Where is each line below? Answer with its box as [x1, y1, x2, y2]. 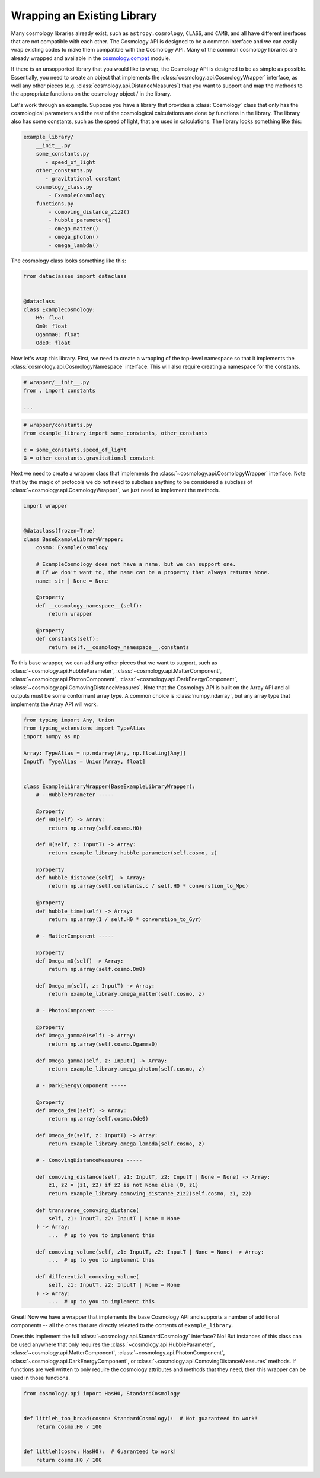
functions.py [36, 200, 74, 207]
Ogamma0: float [36, 331, 80, 338]
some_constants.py [36, 150, 89, 157]
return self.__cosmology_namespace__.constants [48, 644, 190, 650]
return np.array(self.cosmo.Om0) [48, 966, 146, 973]
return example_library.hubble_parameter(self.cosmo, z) [48, 849, 217, 856]
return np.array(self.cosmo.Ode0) [48, 1115, 149, 1122]
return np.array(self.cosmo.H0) [48, 824, 142, 831]
